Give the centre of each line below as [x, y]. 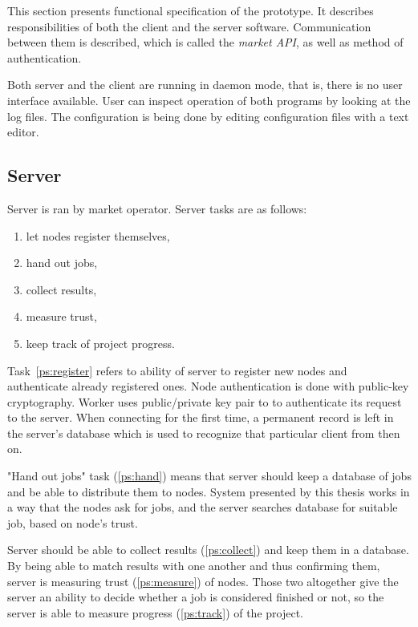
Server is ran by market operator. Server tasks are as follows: [157, 208]
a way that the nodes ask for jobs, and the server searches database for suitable [203, 507]
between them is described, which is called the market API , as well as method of [205, 42]
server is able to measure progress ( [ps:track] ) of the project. [156, 612]
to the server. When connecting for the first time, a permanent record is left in [201, 417]
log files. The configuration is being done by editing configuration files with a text [208, 116]
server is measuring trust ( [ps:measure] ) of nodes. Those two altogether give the [203, 581]
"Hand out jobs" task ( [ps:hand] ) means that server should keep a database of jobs [209, 476]
